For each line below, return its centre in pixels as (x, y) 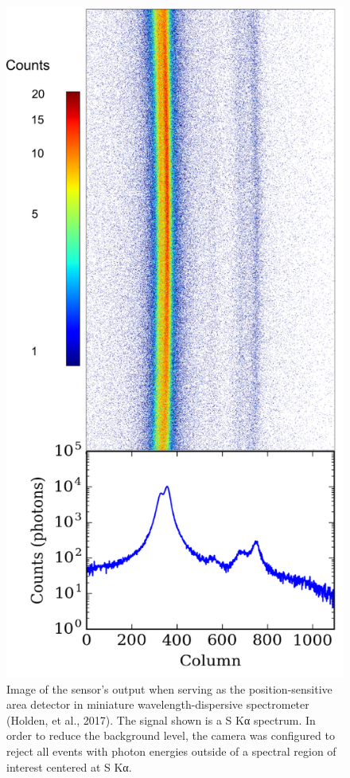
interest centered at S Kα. (69, 766)
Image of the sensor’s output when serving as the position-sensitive (169, 688)
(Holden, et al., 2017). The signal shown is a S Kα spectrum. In (161, 719)
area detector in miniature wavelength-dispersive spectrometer (158, 704)
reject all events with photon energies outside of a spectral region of (171, 751)
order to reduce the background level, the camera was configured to (171, 735)
